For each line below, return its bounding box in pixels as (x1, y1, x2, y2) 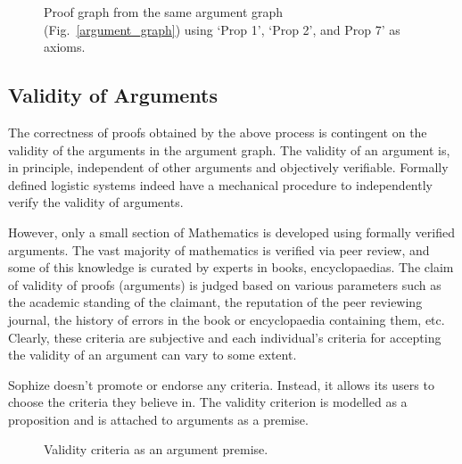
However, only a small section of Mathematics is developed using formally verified (8, 222, 455, 241)
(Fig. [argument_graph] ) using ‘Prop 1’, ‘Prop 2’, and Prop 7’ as (44, 20, 400, 38)
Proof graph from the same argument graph (44, 3, 284, 21)
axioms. (44, 37, 86, 56)
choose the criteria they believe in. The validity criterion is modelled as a (8, 393, 408, 411)
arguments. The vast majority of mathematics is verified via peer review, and (8, 240, 430, 259)
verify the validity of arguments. (8, 193, 184, 211)
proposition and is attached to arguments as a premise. (8, 410, 309, 428)
